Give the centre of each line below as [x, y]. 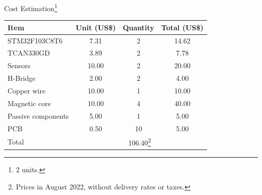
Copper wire [27, 90]
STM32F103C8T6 [35, 40]
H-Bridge [22, 78]
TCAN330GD [29, 53]
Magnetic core [29, 103]
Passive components [38, 115]
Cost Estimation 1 [31, 7]
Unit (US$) [96, 27]
